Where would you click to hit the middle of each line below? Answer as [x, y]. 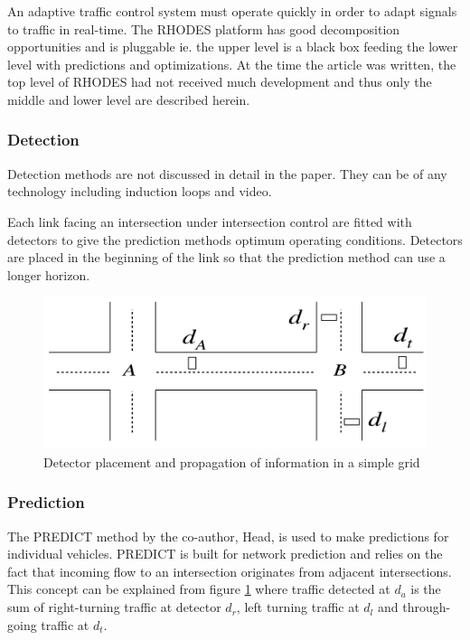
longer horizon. [49, 274]
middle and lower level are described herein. [129, 99]
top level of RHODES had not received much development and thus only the [220, 82]
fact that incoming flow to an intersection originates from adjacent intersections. [230, 571]
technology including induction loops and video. [140, 191]
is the [426, 589]
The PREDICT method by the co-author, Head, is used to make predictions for [228, 536]
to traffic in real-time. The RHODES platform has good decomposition [204, 28]
